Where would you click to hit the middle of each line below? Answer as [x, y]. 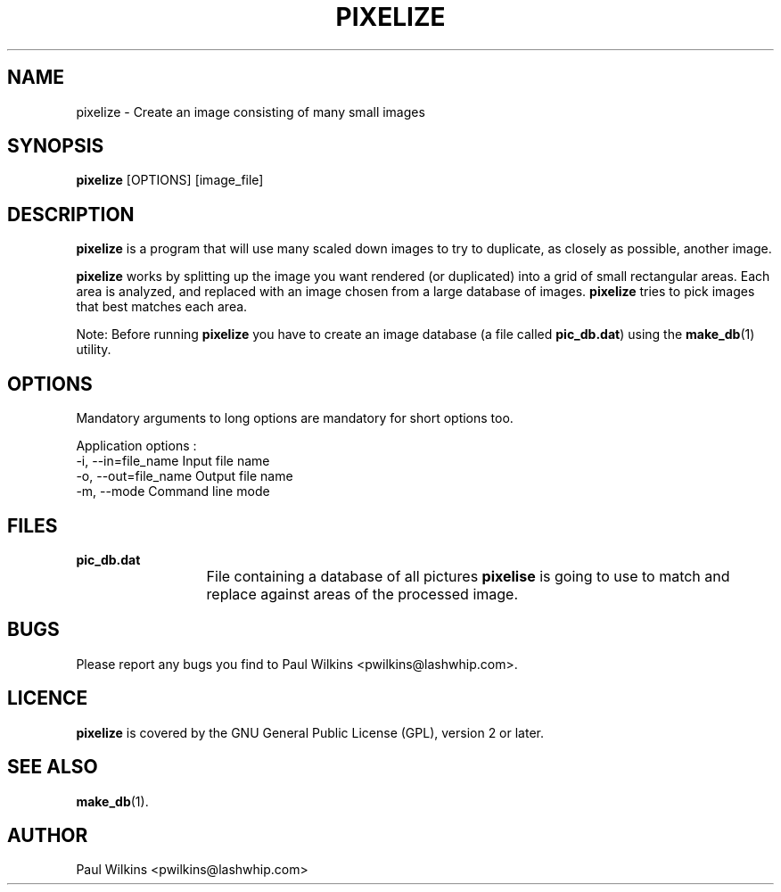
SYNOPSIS [56, 146]
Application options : [136, 446]
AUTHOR [48, 835]
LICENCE [48, 698]
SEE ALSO [53, 767]
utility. [94, 350]
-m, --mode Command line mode [173, 491]
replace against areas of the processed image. [362, 594]
